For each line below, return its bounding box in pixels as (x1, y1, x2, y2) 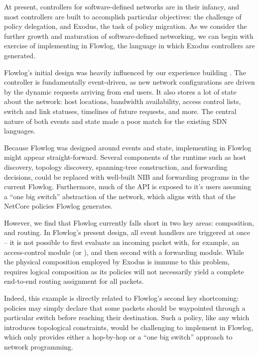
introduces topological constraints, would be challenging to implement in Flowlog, (4, 322, 254, 332)
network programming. (4, 342, 73, 352)
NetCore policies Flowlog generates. (4, 201, 113, 211)
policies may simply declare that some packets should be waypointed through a (4, 302, 246, 313)
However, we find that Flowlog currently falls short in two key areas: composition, (4, 217, 254, 228)
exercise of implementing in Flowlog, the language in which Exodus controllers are (4, 40, 255, 51)
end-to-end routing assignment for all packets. (4, 276, 144, 286)
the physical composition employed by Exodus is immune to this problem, (4, 256, 230, 267)
